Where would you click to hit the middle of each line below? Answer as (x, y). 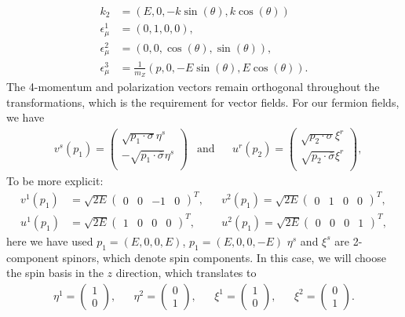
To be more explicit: (55, 181)
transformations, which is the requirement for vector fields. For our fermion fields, (203, 102)
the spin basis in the (55, 273)
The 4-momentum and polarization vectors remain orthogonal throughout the (193, 86)
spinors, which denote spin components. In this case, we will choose (224, 257)
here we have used (50, 240)
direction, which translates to (186, 273)
